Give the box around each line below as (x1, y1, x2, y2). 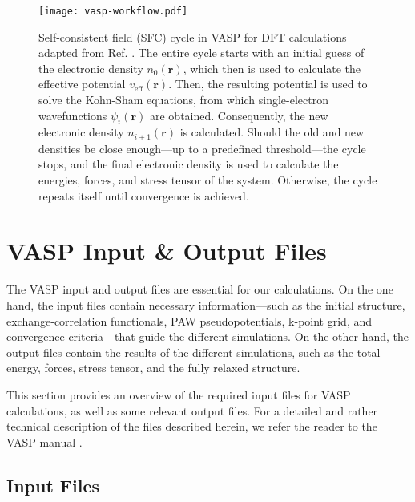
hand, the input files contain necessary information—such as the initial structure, (6, 296, 405, 313)
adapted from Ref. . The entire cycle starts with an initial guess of (38, 44, 365, 61)
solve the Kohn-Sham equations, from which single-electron (38, 91, 328, 108)
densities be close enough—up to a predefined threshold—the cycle (38, 140, 366, 156)
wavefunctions (38, 107, 107, 123)
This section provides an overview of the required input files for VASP (6, 386, 351, 403)
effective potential (38, 75, 126, 92)
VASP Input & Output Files (6, 234, 327, 267)
